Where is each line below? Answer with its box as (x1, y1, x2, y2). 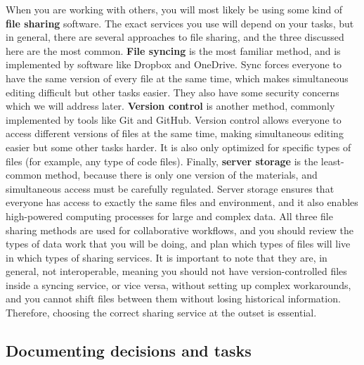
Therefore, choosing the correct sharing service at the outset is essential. (6, 305, 317, 320)
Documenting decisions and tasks (6, 340, 252, 361)
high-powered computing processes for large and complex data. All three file (6, 208, 333, 223)
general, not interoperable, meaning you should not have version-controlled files (6, 264, 347, 278)
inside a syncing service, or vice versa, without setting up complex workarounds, (6, 277, 351, 292)
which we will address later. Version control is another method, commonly (6, 98, 335, 113)
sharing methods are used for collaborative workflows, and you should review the (6, 222, 353, 237)
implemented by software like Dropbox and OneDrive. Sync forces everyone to (6, 57, 342, 72)
